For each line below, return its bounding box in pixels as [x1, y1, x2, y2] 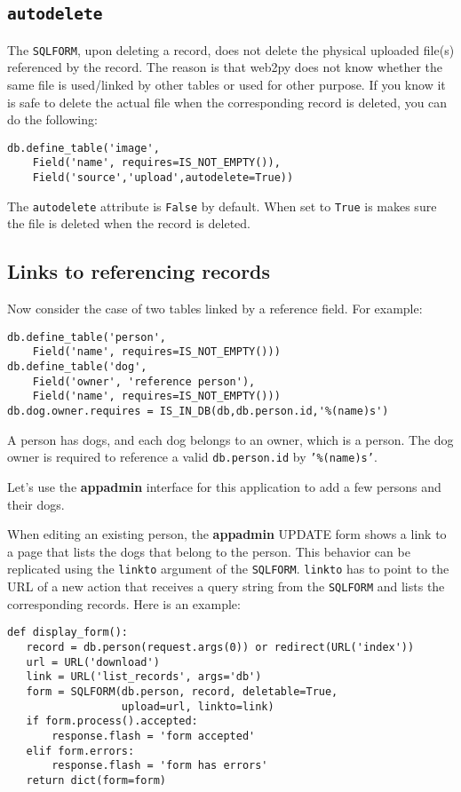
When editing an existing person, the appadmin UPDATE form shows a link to [7, 525, 447, 543]
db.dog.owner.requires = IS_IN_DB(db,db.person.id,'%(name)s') [7, 405, 389, 418]
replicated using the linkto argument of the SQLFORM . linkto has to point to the [7, 559, 449, 578]
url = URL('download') [26, 655, 160, 669]
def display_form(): [7, 626, 129, 639]
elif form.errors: [26, 744, 135, 757]
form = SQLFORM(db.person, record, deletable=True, [26, 685, 338, 698]
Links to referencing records [7, 257, 271, 285]
